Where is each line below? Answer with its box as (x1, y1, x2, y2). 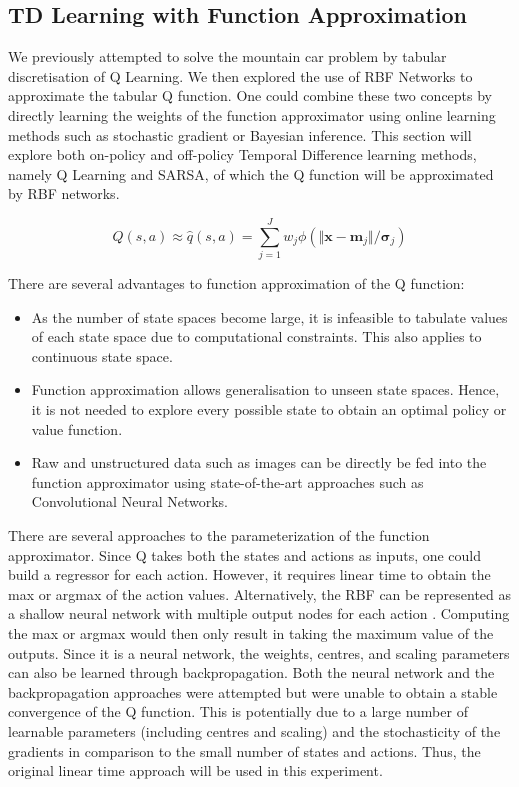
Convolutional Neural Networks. (31, 491, 228, 512)
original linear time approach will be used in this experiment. (8, 760, 383, 781)
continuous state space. (31, 345, 173, 366)
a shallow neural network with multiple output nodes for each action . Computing (8, 603, 510, 624)
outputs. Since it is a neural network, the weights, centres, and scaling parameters (8, 642, 510, 663)
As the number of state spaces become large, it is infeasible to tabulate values (31, 306, 508, 327)
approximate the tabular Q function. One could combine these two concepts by (8, 85, 493, 106)
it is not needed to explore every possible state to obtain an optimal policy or (31, 399, 507, 420)
